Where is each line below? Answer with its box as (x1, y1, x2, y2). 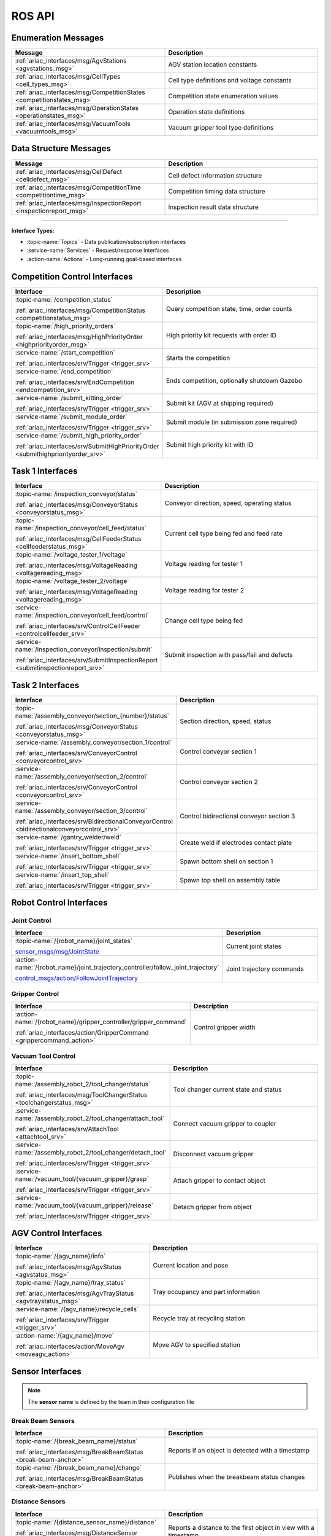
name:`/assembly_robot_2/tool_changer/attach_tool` (15, 1114, 165, 1123)
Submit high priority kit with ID (165, 440, 254, 449)
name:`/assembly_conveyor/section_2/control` (15, 772, 148, 780)
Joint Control (11, 916, 51, 925)
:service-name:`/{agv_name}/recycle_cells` (15, 1305, 139, 1314)
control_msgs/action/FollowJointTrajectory (15, 974, 138, 982)
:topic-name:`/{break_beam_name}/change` (15, 1464, 142, 1472)
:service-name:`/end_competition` (15, 367, 113, 375)
